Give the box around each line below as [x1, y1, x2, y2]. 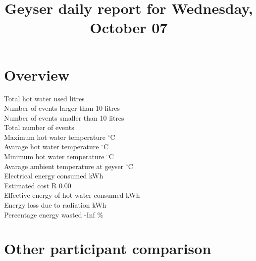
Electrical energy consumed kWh [4, 171, 103, 181]
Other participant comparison [4, 238, 211, 259]
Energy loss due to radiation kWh [4, 200, 106, 210]
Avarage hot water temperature [4, 141, 99, 152]
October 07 [90, 17, 168, 38]
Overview [4, 64, 70, 85]
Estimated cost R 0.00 [4, 180, 71, 190]
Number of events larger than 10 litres [4, 103, 120, 113]
